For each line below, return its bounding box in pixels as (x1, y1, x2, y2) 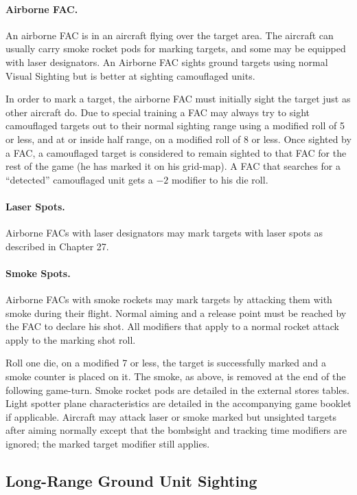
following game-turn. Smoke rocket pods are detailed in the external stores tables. (5, 382, 349, 397)
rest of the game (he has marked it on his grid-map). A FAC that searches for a (5, 159, 341, 173)
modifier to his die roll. (171, 172, 268, 186)
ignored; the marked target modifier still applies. (5, 437, 210, 451)
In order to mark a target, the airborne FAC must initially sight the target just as (5, 91, 351, 106)
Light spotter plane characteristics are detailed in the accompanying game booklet (5, 396, 352, 410)
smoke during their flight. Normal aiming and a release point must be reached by (5, 305, 347, 320)
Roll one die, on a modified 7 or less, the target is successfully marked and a (5, 355, 327, 370)
